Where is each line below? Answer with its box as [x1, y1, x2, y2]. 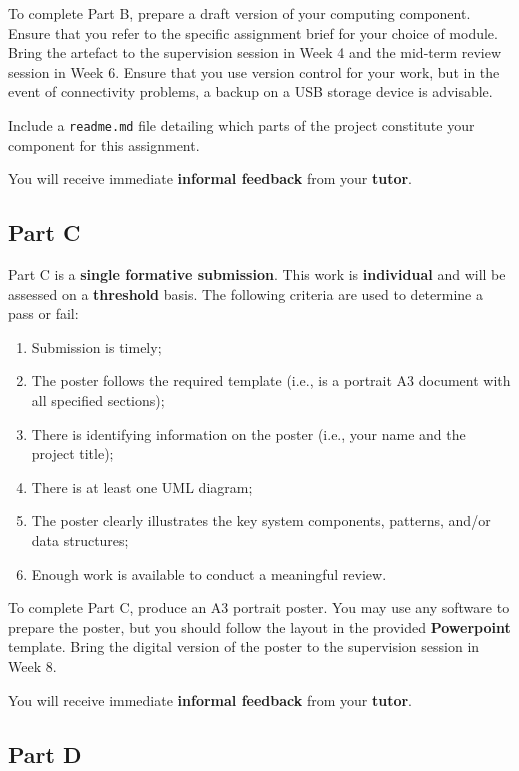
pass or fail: [8, 303, 79, 324]
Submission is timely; [31, 336, 162, 357]
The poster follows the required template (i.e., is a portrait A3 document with [31, 370, 511, 391]
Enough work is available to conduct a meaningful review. [31, 563, 387, 584]
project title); [31, 443, 114, 464]
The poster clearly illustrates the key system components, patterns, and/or [31, 510, 491, 531]
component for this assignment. [8, 134, 200, 155]
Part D [8, 738, 82, 769]
